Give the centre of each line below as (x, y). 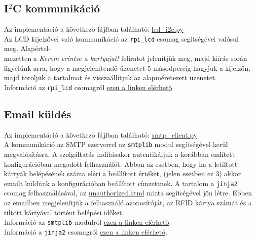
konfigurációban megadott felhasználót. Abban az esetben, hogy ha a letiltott (121, 164)
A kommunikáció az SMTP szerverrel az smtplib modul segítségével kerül (116, 144)
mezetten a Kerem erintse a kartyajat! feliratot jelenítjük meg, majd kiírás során (126, 58)
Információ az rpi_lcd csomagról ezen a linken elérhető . (89, 87)
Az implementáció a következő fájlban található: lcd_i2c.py (94, 29)
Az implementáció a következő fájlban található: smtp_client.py (101, 134)
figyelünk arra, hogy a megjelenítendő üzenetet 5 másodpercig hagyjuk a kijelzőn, (127, 68)
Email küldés (38, 114)
